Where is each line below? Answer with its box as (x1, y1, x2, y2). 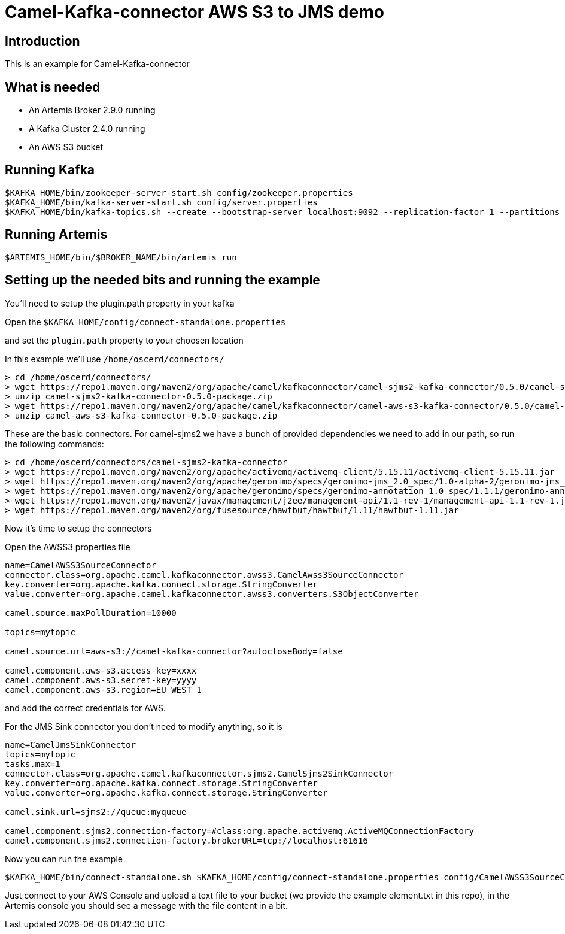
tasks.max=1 (5, 759, 60, 769)
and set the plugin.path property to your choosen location (5, 335, 244, 345)
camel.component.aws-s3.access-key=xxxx (5, 665, 197, 675)
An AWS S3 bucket (29, 142, 103, 153)
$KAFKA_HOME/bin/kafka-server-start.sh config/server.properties (5, 197, 318, 207)
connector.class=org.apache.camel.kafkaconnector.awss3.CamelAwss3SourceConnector (5, 569, 403, 580)
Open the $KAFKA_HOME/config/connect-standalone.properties (5, 316, 286, 327)
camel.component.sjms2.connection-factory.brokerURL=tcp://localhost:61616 (5, 835, 368, 845)
